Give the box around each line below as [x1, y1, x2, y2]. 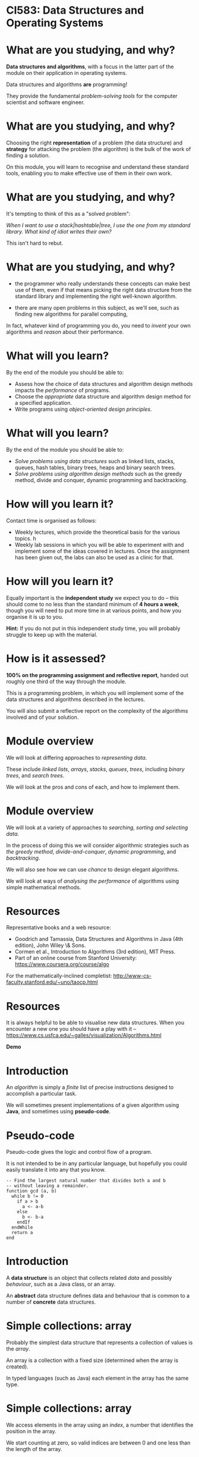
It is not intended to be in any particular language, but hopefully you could [6, 1160, 187, 1167]
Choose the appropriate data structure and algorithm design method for [14, 393, 191, 400]
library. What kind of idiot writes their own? [6, 228, 112, 235]
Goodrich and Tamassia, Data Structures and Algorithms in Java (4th [14, 936, 183, 943]
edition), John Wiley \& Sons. [14, 942, 86, 949]
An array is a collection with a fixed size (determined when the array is [6, 1357, 179, 1364]
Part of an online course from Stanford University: [14, 955, 137, 962]
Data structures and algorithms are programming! [6, 81, 128, 88]
